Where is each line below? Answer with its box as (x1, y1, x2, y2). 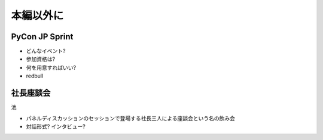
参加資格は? (26, 55, 56, 63)
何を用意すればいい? (26, 64, 77, 71)
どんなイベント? (26, 48, 66, 55)
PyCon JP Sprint (11, 32, 74, 42)
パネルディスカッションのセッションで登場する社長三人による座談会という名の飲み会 (26, 114, 236, 122)
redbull (26, 72, 44, 80)
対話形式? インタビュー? (26, 123, 86, 130)
